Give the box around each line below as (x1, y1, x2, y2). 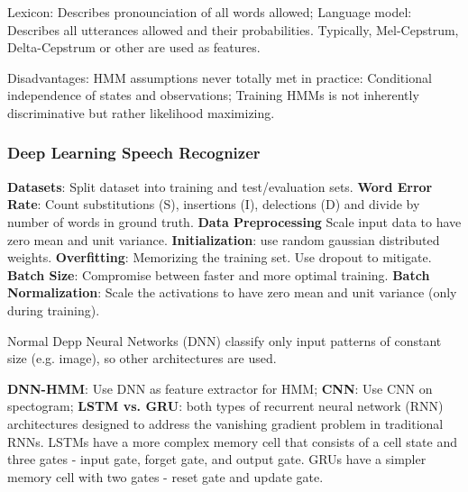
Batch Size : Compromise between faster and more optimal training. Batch (7, 265, 430, 284)
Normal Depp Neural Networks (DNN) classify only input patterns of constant (7, 331, 442, 350)
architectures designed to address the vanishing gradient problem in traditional (7, 414, 444, 433)
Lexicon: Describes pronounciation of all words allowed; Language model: (7, 3, 412, 21)
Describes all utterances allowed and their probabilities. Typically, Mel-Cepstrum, (7, 20, 459, 39)
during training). (7, 300, 100, 319)
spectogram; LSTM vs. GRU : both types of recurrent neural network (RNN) (7, 396, 444, 415)
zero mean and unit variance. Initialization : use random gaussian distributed (7, 230, 440, 249)
